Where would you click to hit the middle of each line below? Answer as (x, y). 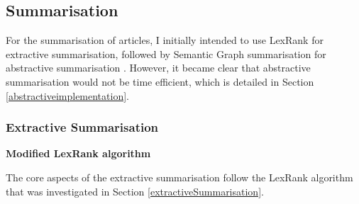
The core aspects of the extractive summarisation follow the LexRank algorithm (179, 177)
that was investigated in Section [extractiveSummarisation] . (135, 191)
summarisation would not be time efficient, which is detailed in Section (160, 81)
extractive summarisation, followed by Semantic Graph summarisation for (166, 53)
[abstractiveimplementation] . (67, 95)
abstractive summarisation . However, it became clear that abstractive (158, 68)
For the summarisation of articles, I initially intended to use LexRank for (165, 40)
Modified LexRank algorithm (78, 153)
